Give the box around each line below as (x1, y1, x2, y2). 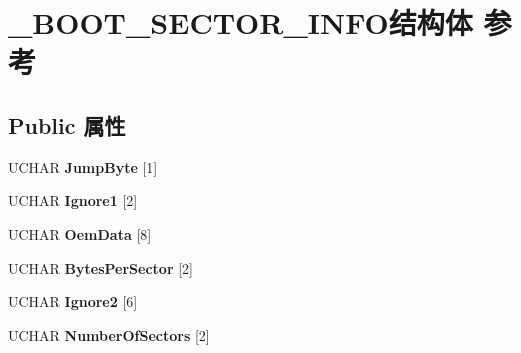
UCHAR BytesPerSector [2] (8, 257, 193, 278)
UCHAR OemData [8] (8, 223, 152, 244)
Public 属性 (8, 109, 126, 140)
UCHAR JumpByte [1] (8, 156, 158, 177)
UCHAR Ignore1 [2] (8, 190, 138, 211)
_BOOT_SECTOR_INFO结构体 (8, 2, 473, 43)
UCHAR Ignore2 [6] (8, 291, 138, 312)
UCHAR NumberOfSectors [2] (8, 324, 210, 345)
